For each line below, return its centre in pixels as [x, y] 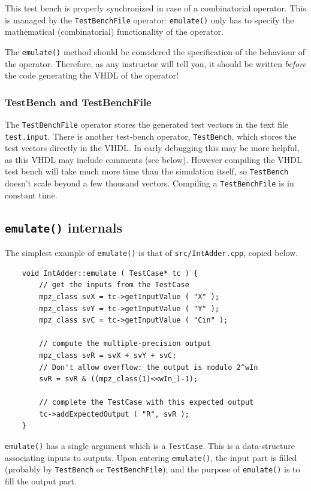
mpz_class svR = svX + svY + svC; [108, 355]
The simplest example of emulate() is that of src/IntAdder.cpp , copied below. [152, 253]
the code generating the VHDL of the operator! [92, 75]
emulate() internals [64, 227]
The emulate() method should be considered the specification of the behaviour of [155, 51]
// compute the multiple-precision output [125, 344]
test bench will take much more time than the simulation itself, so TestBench [147, 171]
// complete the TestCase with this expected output [147, 403]
